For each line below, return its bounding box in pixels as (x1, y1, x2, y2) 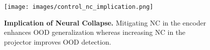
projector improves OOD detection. (4, 36, 111, 47)
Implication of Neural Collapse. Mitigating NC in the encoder (4, 17, 206, 27)
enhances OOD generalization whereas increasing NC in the (4, 27, 186, 37)
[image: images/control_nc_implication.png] (4, 3, 153, 10)
